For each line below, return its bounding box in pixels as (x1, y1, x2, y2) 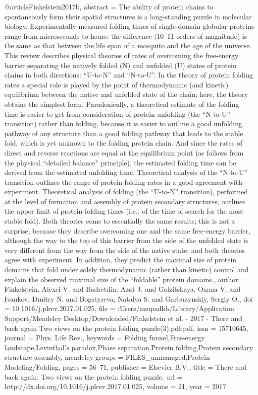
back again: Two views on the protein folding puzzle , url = (4, 371, 183, 382)
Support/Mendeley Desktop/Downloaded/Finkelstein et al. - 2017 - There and (4, 313, 242, 323)
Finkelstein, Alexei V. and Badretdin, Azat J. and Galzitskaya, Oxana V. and (4, 284, 241, 294)
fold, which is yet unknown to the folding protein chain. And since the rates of (4, 138, 243, 148)
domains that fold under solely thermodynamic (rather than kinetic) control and (4, 264, 249, 275)
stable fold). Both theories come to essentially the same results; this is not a (4, 216, 235, 226)
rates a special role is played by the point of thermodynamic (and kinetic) (4, 79, 229, 89)
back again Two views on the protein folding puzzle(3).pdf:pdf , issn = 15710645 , (4, 322, 248, 333)
